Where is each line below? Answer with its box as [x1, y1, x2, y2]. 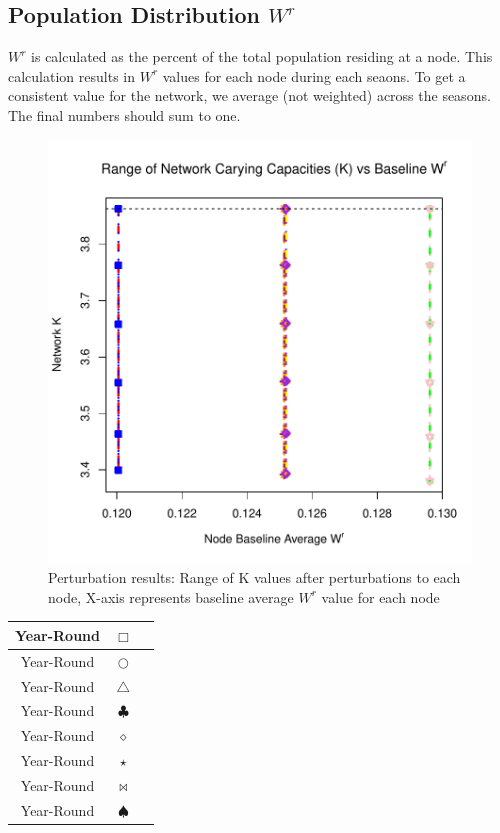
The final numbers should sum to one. [8, 104, 241, 125]
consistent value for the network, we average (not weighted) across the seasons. [8, 85, 491, 106]
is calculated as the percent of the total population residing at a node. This [31, 46, 493, 67]
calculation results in [8, 65, 135, 86]
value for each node [321, 586, 440, 607]
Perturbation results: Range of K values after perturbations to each [48, 567, 461, 588]
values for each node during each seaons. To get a [162, 65, 466, 86]
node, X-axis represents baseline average [48, 586, 294, 607]
